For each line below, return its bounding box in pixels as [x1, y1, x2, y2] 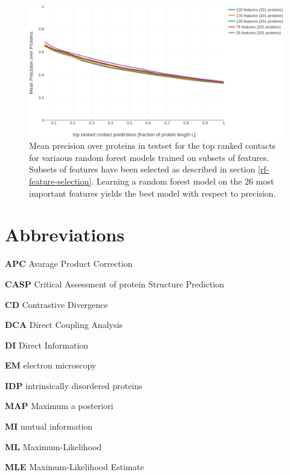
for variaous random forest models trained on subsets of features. [29, 151, 269, 163]
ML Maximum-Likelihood [5, 440, 102, 453]
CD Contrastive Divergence [5, 298, 108, 310]
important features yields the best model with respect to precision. [29, 186, 276, 199]
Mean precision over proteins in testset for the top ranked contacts [29, 139, 276, 152]
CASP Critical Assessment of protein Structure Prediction [5, 277, 224, 290]
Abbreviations [5, 222, 124, 247]
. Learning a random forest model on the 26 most [91, 175, 274, 187]
